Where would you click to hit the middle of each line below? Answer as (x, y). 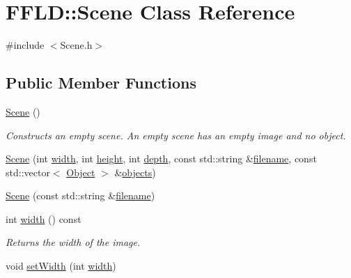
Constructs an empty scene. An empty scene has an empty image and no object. (176, 135)
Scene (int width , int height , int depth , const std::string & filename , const (161, 159)
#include (25, 45)
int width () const (44, 218)
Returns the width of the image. (73, 242)
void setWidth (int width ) (61, 266)
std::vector (28, 172)
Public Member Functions (101, 83)
